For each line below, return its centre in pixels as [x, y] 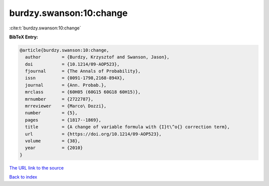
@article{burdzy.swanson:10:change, [65, 50]
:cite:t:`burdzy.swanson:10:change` [45, 28]
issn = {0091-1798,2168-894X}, [75, 78]
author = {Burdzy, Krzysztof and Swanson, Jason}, [97, 57]
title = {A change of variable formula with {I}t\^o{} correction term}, [128, 127]
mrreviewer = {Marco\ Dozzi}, [66, 106]
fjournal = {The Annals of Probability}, [83, 71]
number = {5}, [52, 113]
